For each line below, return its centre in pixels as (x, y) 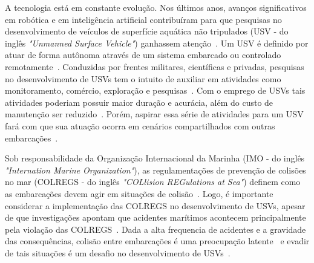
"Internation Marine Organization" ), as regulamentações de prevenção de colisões (155, 170)
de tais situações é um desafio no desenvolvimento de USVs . (118, 252)
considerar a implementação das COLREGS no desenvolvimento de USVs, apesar (155, 205)
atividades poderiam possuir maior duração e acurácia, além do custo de (139, 102)
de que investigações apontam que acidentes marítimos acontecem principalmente (155, 217)
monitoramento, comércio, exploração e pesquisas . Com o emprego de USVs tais (155, 90)
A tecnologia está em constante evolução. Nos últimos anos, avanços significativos (156, 7)
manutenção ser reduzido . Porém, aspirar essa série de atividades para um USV (154, 114)
